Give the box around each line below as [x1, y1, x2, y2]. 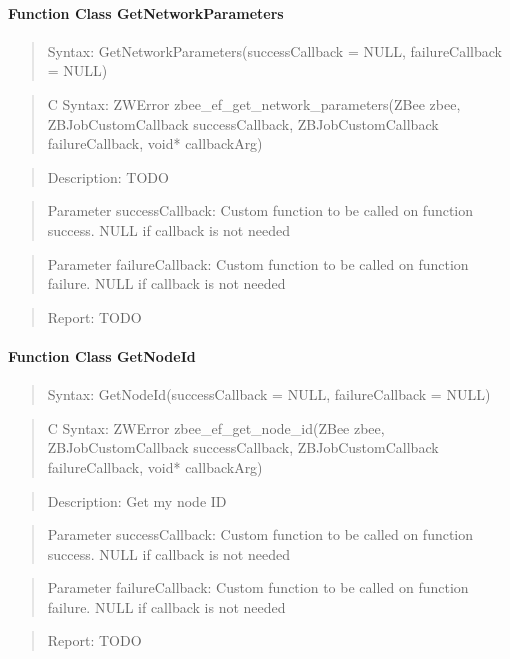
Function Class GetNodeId [8, 345, 196, 366]
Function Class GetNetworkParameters [8, 2, 284, 23]
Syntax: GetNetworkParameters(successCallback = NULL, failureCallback [47, 40, 502, 61]
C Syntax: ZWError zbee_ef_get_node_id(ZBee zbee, [47, 417, 385, 438]
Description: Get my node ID [47, 490, 227, 511]
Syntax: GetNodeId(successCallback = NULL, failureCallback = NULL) [47, 384, 491, 405]
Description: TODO [47, 166, 169, 187]
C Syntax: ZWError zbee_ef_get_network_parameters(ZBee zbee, [47, 93, 461, 114]
